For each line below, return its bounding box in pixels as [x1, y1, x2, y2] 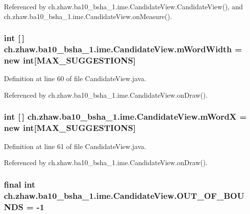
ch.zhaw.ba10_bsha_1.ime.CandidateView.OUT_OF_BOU [4, 189, 245, 201]
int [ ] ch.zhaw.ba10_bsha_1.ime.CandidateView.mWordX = [4, 110, 247, 123]
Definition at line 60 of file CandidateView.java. [4, 73, 146, 84]
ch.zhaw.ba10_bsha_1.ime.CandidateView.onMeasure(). [4, 11, 172, 21]
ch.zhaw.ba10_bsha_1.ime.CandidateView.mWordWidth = [4, 43, 242, 55]
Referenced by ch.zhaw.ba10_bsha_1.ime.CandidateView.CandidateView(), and [4, 1, 243, 11]
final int [4, 178, 35, 190]
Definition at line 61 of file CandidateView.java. [4, 141, 146, 151]
